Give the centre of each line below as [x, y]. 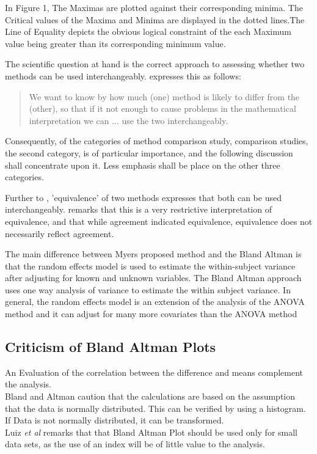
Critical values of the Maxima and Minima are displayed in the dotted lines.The [155, 19]
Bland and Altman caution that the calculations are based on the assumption [150, 396]
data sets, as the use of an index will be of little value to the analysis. [135, 444]
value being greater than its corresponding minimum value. [115, 43]
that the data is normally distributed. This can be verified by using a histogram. [155, 408]
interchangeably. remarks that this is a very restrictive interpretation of [138, 209]
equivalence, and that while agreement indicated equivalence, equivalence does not [159, 221]
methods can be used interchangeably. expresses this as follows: [123, 75]
